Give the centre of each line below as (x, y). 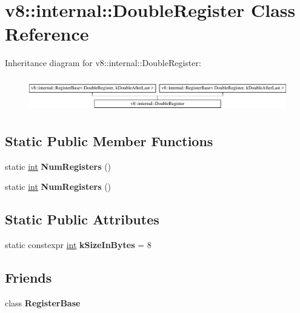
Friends (28, 278)
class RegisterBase (43, 302)
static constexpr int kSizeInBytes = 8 (78, 245)
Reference (47, 34)
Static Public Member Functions (109, 140)
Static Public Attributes (82, 219)
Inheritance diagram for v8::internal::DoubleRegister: (103, 63)
